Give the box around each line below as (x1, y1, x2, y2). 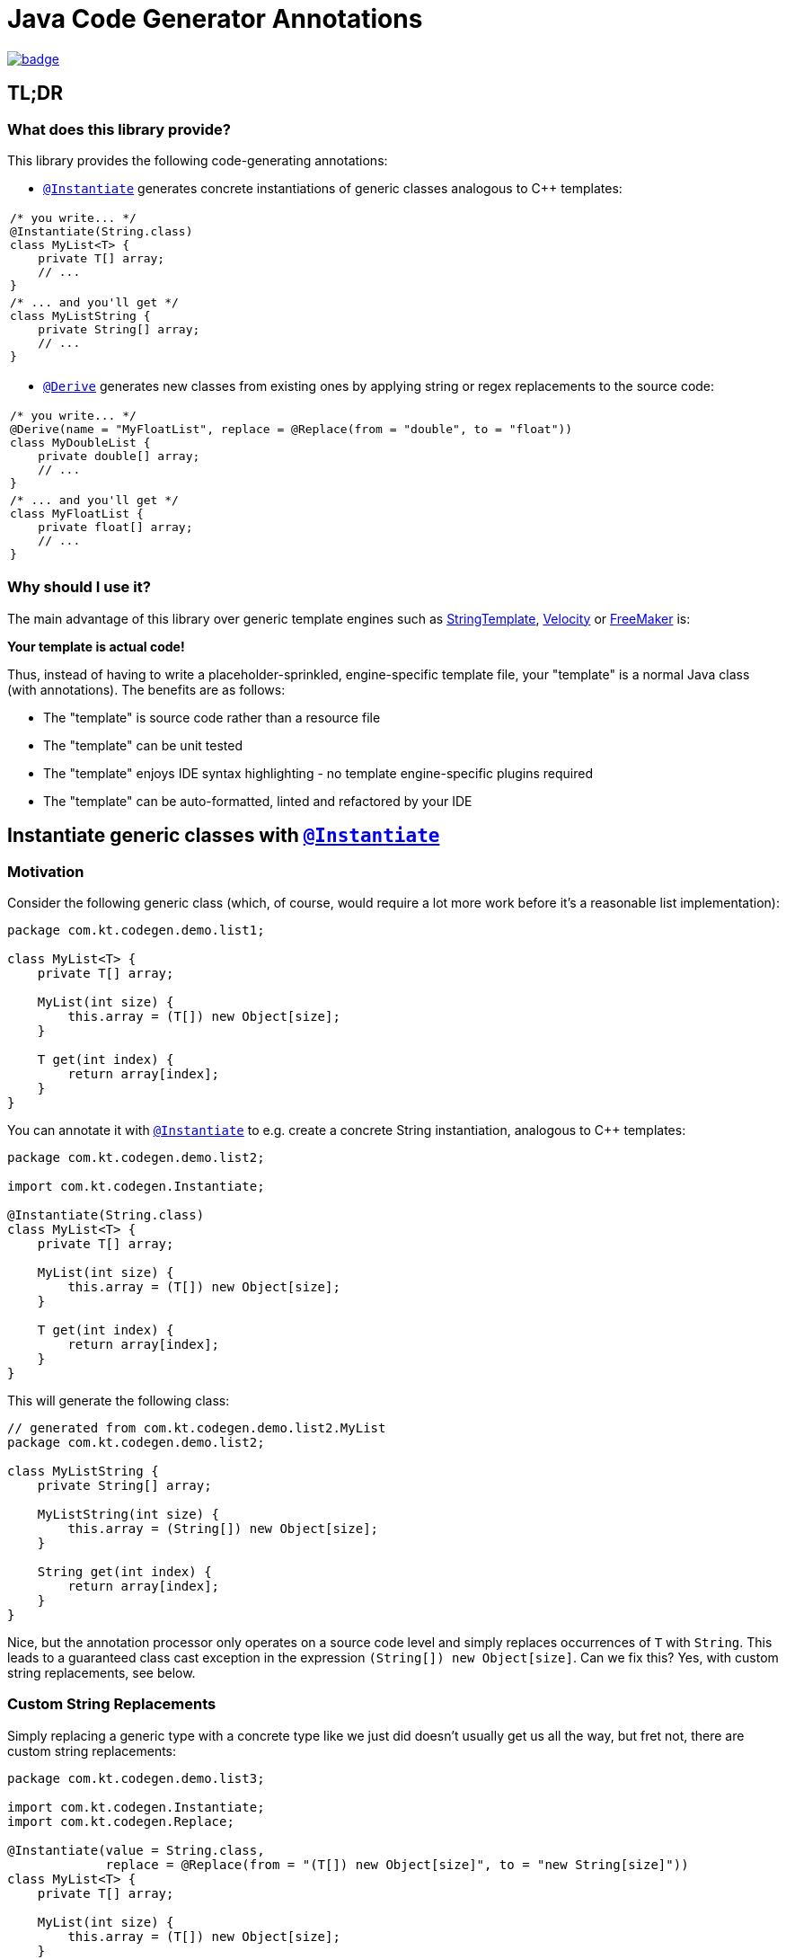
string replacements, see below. (7, 1664, 196, 1680)
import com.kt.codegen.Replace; (7, 1813, 234, 1829)
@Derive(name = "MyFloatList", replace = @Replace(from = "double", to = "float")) (10, 421, 573, 436)
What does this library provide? (7, 120, 231, 138)
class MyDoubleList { (10, 435, 151, 449)
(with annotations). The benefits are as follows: (7, 681, 286, 697)
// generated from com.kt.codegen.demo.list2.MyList (7, 1420, 386, 1435)
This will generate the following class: (7, 1392, 230, 1408)
